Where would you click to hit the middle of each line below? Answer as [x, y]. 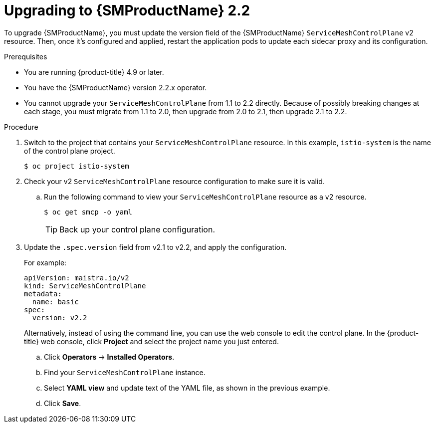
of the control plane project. [70, 151]
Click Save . [63, 403]
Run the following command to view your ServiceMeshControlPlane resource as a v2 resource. [205, 197]
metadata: [43, 294]
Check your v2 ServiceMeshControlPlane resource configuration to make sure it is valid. [174, 181]
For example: [45, 262]
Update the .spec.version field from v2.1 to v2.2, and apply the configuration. [155, 247]
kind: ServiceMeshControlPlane [85, 286]
